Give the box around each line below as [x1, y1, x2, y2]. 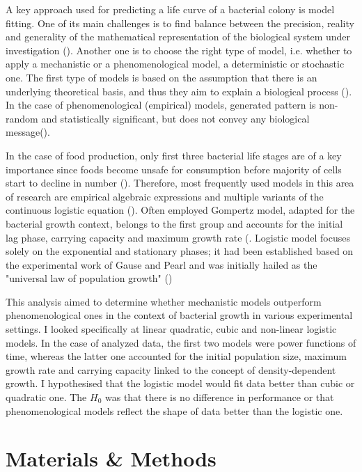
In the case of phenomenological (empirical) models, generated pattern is [6, 97, 316, 112]
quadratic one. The [6, 390, 87, 404]
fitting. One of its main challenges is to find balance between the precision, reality [6, 15, 354, 30]
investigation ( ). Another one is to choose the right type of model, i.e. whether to [6, 42, 352, 57]
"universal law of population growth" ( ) [6, 271, 173, 285]
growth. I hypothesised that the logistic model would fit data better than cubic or [6, 376, 355, 391]
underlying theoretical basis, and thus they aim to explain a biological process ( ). [6, 84, 352, 98]
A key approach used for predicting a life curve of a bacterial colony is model [6, 2, 335, 16]
